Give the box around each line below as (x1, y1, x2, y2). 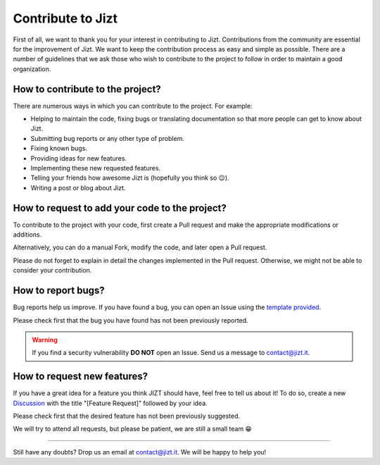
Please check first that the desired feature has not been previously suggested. (13, 411, 241, 420)
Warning (32, 335, 58, 344)
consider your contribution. (13, 266, 92, 275)
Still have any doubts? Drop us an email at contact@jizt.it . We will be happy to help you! (13, 447, 267, 456)
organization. (13, 64, 51, 73)
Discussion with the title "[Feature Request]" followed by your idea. (13, 399, 208, 407)
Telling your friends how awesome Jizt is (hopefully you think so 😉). (30, 173, 229, 182)
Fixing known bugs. (30, 144, 88, 153)
